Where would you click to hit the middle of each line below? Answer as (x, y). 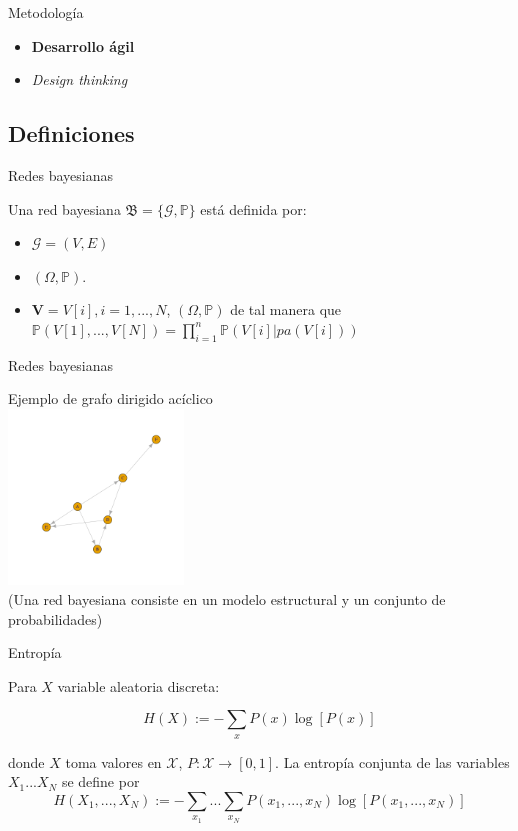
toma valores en (113, 761)
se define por (100, 781)
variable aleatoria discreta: (138, 685)
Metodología (46, 12)
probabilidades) (55, 618)
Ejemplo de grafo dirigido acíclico (110, 398)
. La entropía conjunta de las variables (392, 761)
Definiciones (71, 133)
